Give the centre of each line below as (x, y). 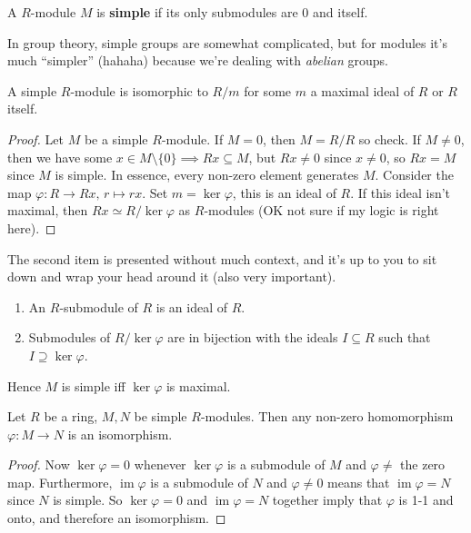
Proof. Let (35, 138)
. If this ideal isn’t (401, 192)
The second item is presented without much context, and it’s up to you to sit (222, 258)
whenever (160, 464)
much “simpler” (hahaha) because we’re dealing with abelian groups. (198, 60)
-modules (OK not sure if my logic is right (321, 210)
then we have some (60, 157)
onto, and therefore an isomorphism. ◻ (117, 518)
